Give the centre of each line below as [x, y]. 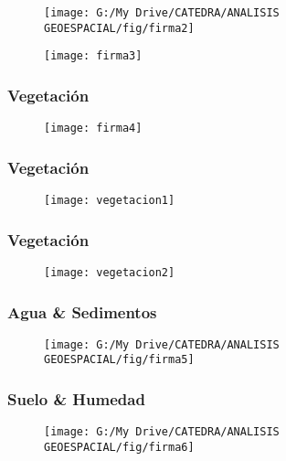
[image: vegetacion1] [110, 201]
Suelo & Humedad [76, 399]
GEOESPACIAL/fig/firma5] [119, 360]
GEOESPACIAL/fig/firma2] [119, 28]
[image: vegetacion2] [110, 272]
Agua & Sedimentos [82, 311]
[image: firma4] [93, 129]
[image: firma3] [93, 56]
